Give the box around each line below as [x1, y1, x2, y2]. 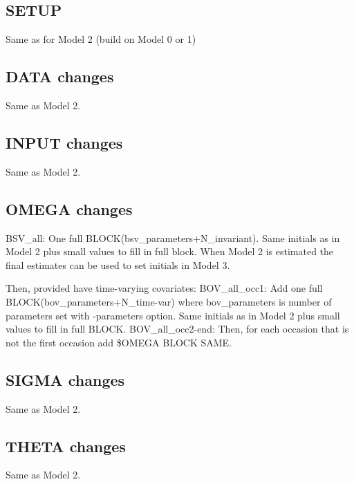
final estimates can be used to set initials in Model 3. [6, 257, 230, 272]
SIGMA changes [6, 369, 125, 390]
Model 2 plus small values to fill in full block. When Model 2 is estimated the [6, 244, 334, 259]
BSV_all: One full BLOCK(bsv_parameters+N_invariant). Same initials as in [6, 230, 340, 245]
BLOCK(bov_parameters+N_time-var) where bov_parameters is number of [6, 294, 332, 308]
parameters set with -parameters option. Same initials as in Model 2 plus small [6, 308, 340, 322]
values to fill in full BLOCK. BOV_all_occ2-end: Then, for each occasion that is [6, 322, 349, 336]
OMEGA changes [6, 198, 133, 219]
